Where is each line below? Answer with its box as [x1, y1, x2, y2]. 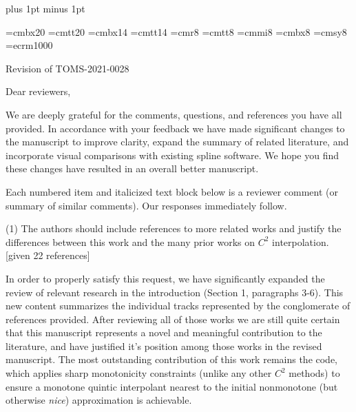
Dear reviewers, [6, 84, 71, 99]
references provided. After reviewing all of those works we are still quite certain [6, 311, 340, 326]
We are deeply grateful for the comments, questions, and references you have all [6, 107, 342, 121]
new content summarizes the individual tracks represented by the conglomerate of [6, 298, 350, 313]
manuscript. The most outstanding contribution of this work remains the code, [6, 352, 338, 367]
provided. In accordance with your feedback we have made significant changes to [6, 121, 345, 135]
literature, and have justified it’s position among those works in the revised [6, 338, 322, 353]
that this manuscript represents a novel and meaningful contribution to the [6, 325, 322, 340]
